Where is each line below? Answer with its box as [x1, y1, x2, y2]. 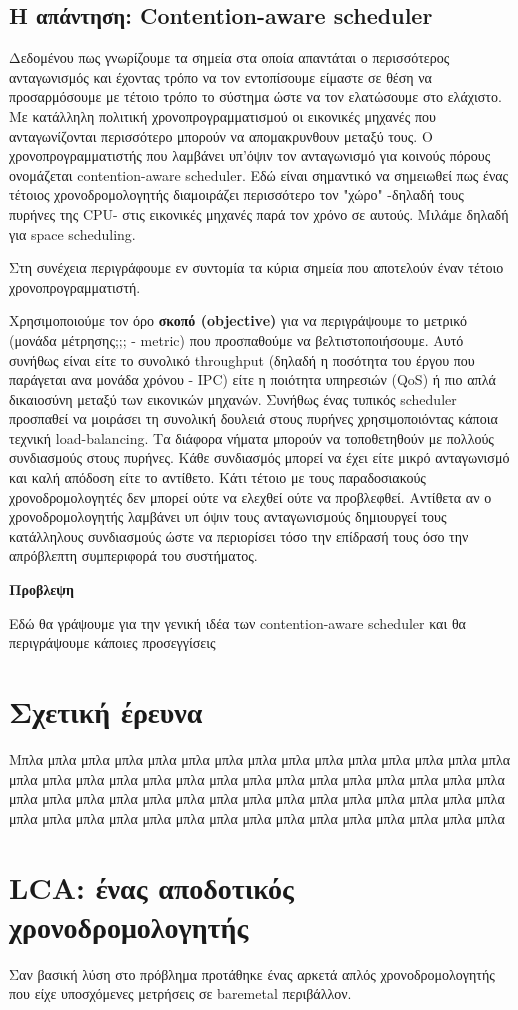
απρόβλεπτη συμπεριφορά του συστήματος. [9, 545, 258, 566]
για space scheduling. [9, 223, 136, 244]
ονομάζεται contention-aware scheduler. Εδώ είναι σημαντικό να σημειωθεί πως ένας [9, 164, 509, 185]
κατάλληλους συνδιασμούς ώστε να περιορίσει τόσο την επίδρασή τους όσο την [9, 525, 469, 546]
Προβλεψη [9, 579, 74, 600]
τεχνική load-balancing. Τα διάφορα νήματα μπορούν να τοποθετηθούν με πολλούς [9, 427, 494, 448]
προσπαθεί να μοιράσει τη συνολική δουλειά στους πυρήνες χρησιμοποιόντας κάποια [9, 408, 498, 429]
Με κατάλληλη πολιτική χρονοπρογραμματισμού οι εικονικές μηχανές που [9, 105, 436, 126]
